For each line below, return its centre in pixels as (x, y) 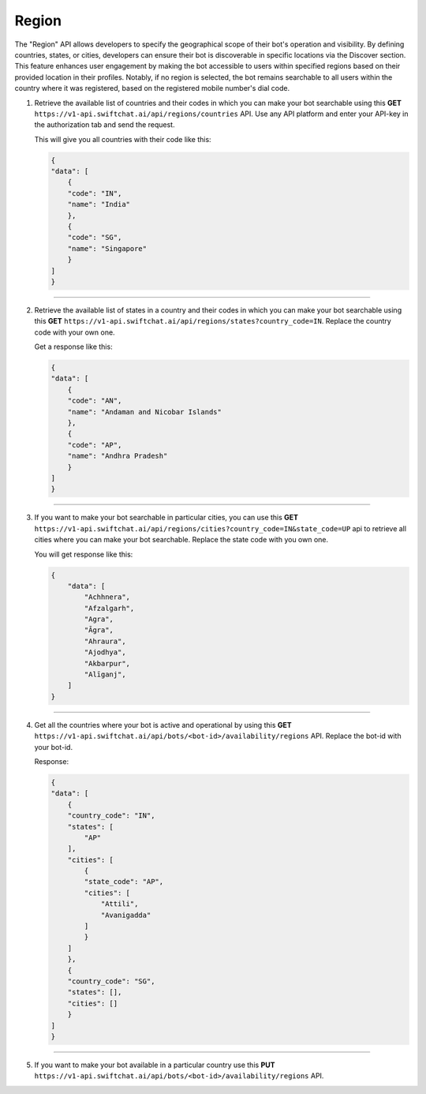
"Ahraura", (105, 641)
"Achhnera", (107, 597)
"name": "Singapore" (107, 248)
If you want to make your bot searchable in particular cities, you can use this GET (166, 518)
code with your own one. (75, 332)
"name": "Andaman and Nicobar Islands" (145, 412)
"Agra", (99, 619)
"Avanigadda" (126, 915)
